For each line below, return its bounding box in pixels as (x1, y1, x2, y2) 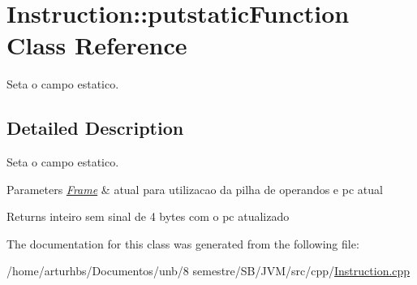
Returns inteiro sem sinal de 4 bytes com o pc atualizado (6, 208, 290, 225)
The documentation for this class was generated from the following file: (6, 235, 359, 252)
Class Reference (6, 28, 187, 62)
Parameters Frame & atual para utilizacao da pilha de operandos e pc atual (6, 180, 383, 197)
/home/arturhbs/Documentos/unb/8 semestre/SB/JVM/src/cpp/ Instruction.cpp (6, 262, 411, 279)
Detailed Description (6, 115, 184, 140)
